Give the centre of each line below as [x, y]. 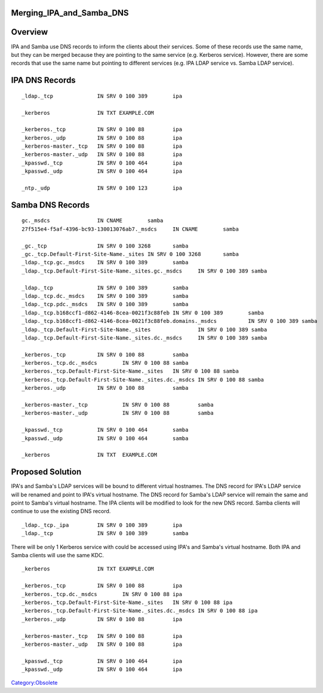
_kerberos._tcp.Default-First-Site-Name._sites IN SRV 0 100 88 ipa [127, 602]
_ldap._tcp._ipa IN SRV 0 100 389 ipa [102, 525]
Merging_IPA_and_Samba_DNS [70, 13]
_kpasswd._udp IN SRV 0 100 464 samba [105, 438]
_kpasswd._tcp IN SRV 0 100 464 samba [105, 430]
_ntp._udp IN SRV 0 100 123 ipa [102, 188]
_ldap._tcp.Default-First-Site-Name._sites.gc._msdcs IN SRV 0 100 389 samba [144, 271]
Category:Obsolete [34, 683]
